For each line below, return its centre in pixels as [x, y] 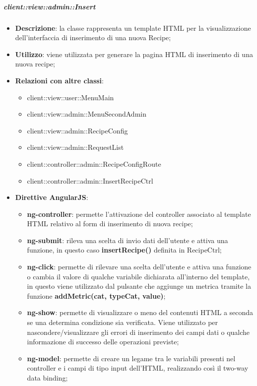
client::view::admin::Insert [50, 6]
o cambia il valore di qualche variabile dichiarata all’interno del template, [138, 276]
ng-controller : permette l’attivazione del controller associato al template [139, 214]
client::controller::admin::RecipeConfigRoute [94, 163]
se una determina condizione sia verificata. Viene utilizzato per [123, 322]
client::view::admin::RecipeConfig [77, 130]
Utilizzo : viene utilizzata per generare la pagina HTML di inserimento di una [134, 54]
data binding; [47, 378]
